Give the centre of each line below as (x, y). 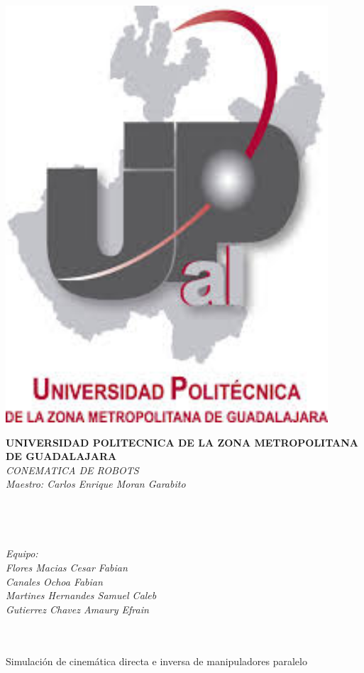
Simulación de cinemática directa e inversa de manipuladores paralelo (156, 661)
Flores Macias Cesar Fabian (67, 567)
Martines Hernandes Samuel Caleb (81, 595)
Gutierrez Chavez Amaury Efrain (77, 609)
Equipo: (22, 553)
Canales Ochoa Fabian (54, 581)
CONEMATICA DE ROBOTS (72, 470)
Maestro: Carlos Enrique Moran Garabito (96, 484)
